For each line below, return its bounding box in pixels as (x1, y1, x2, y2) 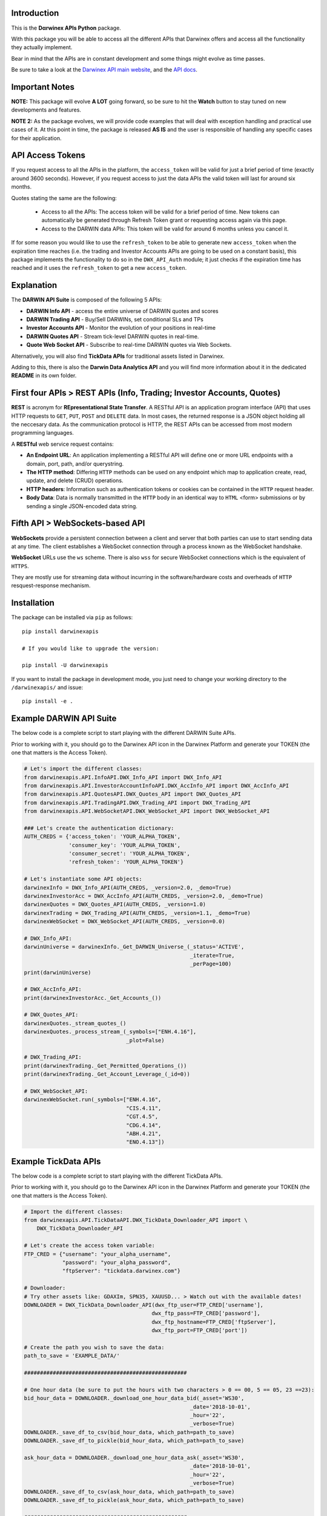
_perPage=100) (190, 961, 232, 967)
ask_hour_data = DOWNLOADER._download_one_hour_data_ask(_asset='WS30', (24, 1454, 245, 1461)
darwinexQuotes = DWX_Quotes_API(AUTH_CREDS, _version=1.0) (24, 901, 206, 908)
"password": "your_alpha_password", (62, 1259, 171, 1266)
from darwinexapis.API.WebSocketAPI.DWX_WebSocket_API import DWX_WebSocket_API (24, 808, 270, 815)
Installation (11, 598, 54, 608)
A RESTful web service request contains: (11, 440, 114, 448)
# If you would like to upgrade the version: (22, 645, 160, 652)
